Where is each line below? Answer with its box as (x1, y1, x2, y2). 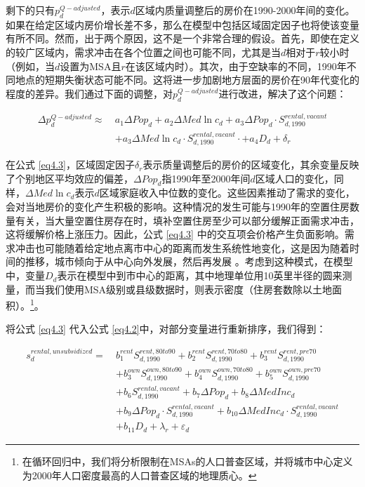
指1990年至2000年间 (161, 171, 251, 185)
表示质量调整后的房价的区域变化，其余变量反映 (142, 157, 359, 172)
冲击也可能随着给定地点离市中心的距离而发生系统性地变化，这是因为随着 (15, 240, 350, 255)
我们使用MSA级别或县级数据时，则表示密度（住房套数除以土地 (44, 281, 333, 296)
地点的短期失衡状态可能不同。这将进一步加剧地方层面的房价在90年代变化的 (15, 72, 359, 87)
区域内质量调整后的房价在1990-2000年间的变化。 (135, 3, 355, 17)
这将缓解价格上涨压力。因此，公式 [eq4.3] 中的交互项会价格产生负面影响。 (6, 227, 345, 241)
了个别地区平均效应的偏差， (6, 171, 133, 185)
